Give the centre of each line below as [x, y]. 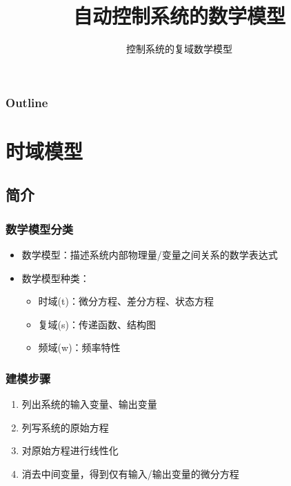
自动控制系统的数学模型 [179, 16]
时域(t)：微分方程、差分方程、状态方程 [126, 301]
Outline [27, 102]
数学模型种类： [56, 278]
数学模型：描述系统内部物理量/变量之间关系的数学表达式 [150, 255]
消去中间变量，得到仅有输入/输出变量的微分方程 [130, 473]
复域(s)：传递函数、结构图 [97, 324]
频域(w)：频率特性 [79, 347]
